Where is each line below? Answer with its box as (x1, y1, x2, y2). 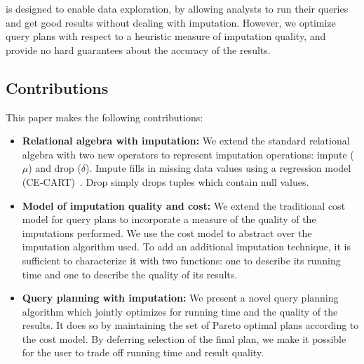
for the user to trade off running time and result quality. (22, 345, 264, 360)
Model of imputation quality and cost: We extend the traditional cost (22, 198, 346, 213)
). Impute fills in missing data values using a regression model (85, 161, 351, 175)
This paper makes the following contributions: (6, 109, 203, 124)
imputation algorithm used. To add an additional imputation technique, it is (22, 239, 351, 254)
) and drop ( (28, 161, 81, 175)
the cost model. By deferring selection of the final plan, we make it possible (22, 331, 346, 346)
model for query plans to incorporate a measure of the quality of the (22, 212, 316, 227)
